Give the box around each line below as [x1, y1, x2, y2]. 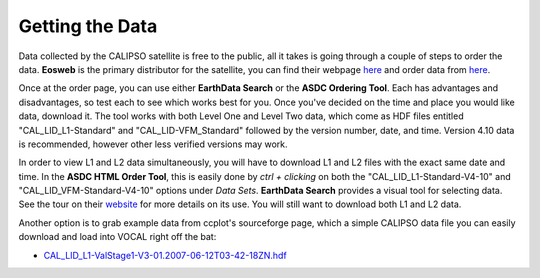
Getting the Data [18, 15, 158, 37]
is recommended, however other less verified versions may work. [18, 138, 289, 150]
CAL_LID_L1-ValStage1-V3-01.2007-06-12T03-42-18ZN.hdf [43, 249, 287, 261]
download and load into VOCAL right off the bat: [18, 231, 217, 243]
